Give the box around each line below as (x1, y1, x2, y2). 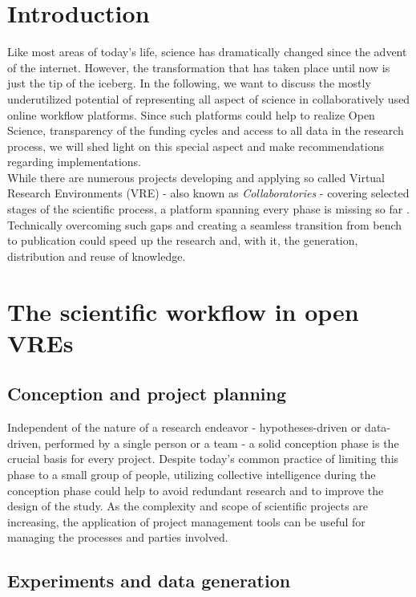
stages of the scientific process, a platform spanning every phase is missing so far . (7, 201, 410, 217)
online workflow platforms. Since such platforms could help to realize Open (7, 106, 375, 123)
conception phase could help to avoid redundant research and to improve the (7, 481, 384, 498)
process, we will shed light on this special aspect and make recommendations (7, 137, 384, 154)
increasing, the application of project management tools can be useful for (7, 513, 366, 530)
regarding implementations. (7, 153, 142, 170)
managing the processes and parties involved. (7, 529, 228, 546)
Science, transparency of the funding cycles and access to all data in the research (7, 122, 404, 139)
